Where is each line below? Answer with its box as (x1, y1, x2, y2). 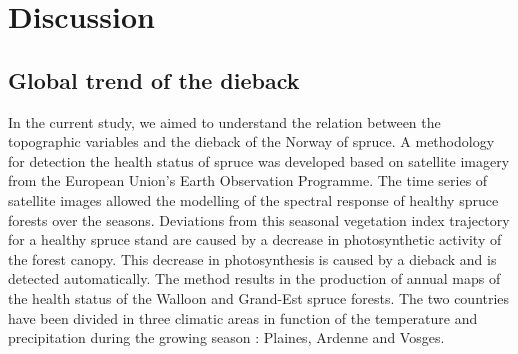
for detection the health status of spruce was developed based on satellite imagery (8, 150, 510, 171)
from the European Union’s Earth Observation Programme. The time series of (8, 170, 488, 191)
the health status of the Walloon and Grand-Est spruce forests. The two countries (8, 287, 510, 308)
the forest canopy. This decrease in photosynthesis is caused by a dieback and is (8, 248, 497, 269)
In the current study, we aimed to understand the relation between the (8, 111, 441, 132)
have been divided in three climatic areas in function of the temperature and (8, 307, 478, 328)
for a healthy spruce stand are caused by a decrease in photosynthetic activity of (8, 229, 502, 250)
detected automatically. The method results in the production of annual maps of (8, 268, 501, 289)
